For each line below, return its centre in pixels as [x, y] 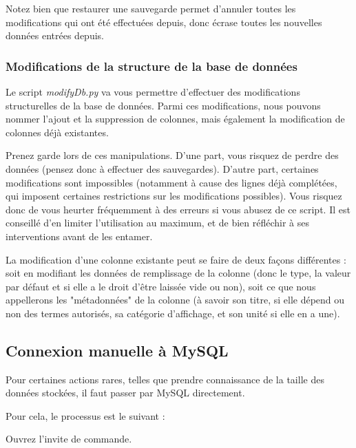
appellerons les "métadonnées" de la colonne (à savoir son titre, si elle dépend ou [175, 300]
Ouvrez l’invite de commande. [69, 439]
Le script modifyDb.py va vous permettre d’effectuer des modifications [153, 92]
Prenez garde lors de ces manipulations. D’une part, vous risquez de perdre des [172, 155]
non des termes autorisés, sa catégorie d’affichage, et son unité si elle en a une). [173, 313]
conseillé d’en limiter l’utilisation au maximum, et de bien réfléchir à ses [158, 223]
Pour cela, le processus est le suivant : [85, 415]
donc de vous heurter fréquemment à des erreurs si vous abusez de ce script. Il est [178, 209]
